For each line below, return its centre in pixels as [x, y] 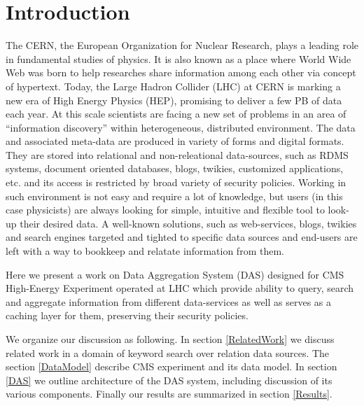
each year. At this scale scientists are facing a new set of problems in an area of [176, 114]
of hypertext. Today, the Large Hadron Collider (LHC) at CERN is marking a [173, 86]
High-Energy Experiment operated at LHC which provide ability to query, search [180, 288]
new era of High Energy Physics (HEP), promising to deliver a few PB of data [174, 100]
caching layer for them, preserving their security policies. [127, 315]
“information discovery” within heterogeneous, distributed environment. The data [181, 127]
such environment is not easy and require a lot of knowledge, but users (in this [174, 196]
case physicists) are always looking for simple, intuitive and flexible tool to [165, 210]
